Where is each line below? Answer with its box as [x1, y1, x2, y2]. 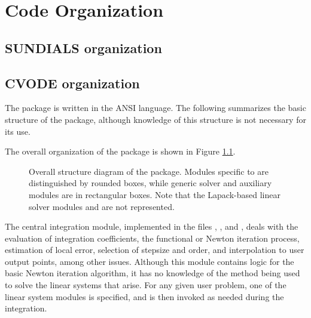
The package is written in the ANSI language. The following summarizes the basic [5, 101, 306, 114]
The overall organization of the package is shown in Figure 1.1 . [5, 145, 236, 158]
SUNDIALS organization [5, 38, 162, 57]
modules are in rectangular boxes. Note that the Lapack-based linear [29, 188, 280, 200]
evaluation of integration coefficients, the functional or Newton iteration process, [5, 231, 300, 244]
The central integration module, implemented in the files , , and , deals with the [5, 220, 298, 233]
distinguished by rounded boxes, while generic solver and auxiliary [29, 177, 272, 189]
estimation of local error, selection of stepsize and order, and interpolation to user [5, 243, 304, 256]
